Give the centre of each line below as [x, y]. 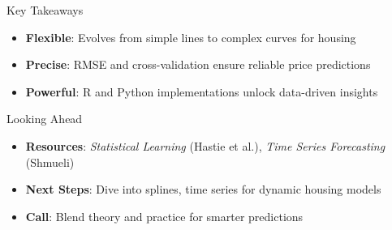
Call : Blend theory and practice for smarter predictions [164, 216]
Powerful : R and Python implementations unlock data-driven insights [202, 91]
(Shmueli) [50, 162]
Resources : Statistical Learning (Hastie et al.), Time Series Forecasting [205, 145]
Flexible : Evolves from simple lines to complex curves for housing [191, 37]
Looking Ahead [45, 119]
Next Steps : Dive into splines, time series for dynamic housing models [203, 189]
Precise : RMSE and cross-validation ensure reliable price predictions [198, 64]
